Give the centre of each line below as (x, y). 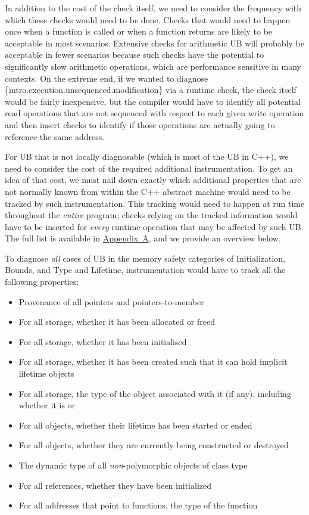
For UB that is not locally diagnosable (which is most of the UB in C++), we (147, 156)
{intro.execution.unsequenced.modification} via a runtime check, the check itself (151, 90)
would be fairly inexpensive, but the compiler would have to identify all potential (153, 101)
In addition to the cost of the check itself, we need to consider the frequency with (153, 8)
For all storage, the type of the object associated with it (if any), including (155, 393)
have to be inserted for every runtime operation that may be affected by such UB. (154, 226)
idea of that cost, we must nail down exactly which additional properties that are (153, 180)
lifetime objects (46, 373)
